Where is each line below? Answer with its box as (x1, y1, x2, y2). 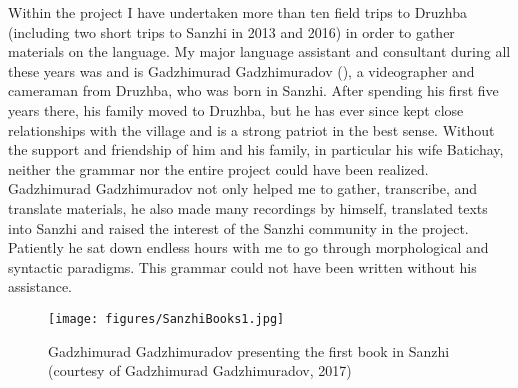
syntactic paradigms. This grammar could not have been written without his (8, 256, 477, 277)
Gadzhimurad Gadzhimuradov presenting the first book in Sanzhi (48, 340, 450, 361)
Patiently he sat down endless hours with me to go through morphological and (8, 237, 489, 258)
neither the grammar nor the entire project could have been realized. (8, 158, 429, 179)
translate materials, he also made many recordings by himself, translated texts (8, 197, 488, 218)
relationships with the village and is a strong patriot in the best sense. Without (8, 119, 495, 140)
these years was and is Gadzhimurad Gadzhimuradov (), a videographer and (8, 60, 475, 81)
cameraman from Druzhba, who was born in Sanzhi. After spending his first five (8, 80, 499, 101)
